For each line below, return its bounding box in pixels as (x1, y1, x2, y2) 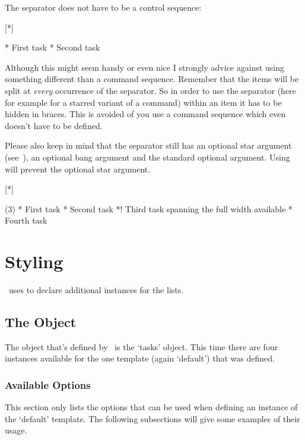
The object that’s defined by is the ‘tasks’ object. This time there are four (5, 340, 278, 353)
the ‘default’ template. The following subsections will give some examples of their (5, 412, 300, 425)
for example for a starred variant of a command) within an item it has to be (5, 96, 282, 108)
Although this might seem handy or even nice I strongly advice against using (5, 61, 285, 73)
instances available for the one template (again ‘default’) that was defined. (5, 352, 275, 364)
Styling (5, 249, 63, 274)
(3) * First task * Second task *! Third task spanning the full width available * (5, 202, 293, 215)
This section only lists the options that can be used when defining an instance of (5, 401, 298, 413)
